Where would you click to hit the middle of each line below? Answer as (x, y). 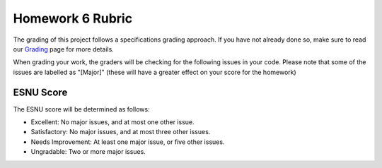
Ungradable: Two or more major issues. (88, 152)
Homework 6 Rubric (73, 18)
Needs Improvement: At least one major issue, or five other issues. (128, 142)
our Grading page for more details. (64, 49)
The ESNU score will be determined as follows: (81, 109)
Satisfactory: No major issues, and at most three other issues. (121, 132)
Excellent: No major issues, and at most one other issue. (112, 122)
